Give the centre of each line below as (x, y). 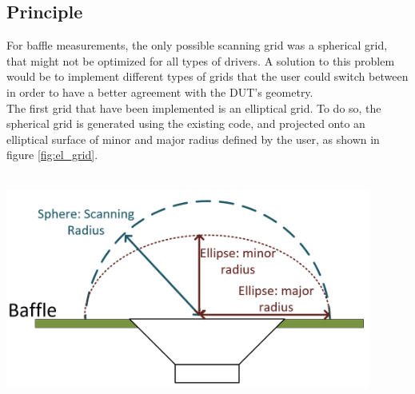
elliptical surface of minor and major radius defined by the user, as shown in (193, 139)
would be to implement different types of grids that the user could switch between (207, 76)
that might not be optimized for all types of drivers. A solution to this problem (201, 60)
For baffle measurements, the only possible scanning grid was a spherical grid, (197, 45)
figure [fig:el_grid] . (52, 155)
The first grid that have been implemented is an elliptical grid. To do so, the (194, 107)
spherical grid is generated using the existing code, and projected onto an (186, 123)
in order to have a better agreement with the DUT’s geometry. (160, 92)
